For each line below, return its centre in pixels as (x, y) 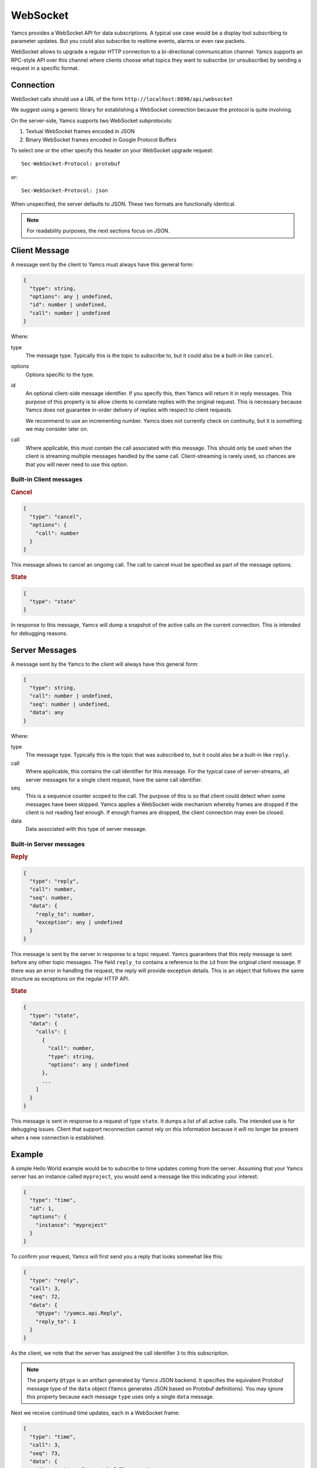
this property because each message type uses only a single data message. (120, 1396)
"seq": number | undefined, (70, 704)
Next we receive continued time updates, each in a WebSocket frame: (95, 1413)
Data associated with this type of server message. (86, 829)
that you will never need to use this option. (77, 464)
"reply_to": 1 (56, 1321)
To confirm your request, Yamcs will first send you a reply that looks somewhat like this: (117, 1257)
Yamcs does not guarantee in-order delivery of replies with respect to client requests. (129, 410)
